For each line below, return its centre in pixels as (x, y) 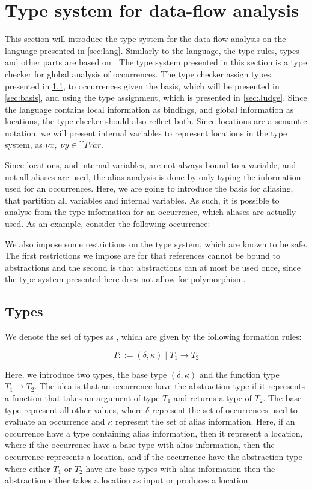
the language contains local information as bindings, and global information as (149, 109)
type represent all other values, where (74, 409)
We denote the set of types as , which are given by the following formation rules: (153, 337)
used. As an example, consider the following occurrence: (108, 224)
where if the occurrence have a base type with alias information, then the (140, 445)
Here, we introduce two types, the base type (86, 374)
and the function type (239, 374)
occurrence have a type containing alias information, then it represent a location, (154, 433)
